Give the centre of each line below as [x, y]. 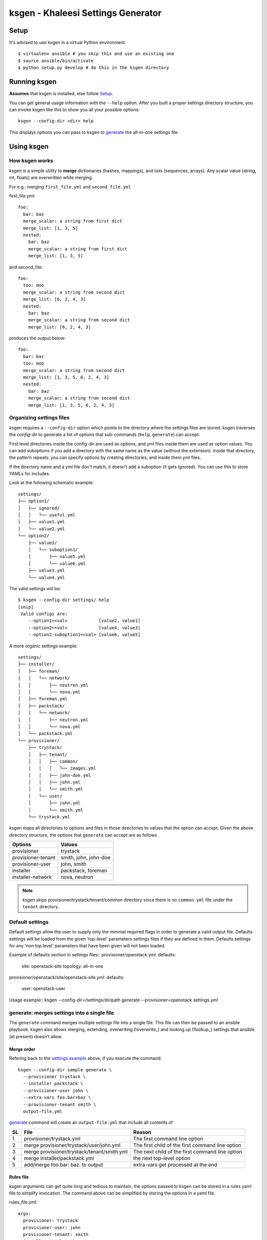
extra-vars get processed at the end [175, 1165]
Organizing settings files [39, 418]
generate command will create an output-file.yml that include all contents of [91, 1122]
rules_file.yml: [23, 1202]
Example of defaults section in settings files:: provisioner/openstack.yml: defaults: [92, 955]
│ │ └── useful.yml [47, 515]
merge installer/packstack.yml [59, 1158]
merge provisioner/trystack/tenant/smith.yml [76, 1152]
